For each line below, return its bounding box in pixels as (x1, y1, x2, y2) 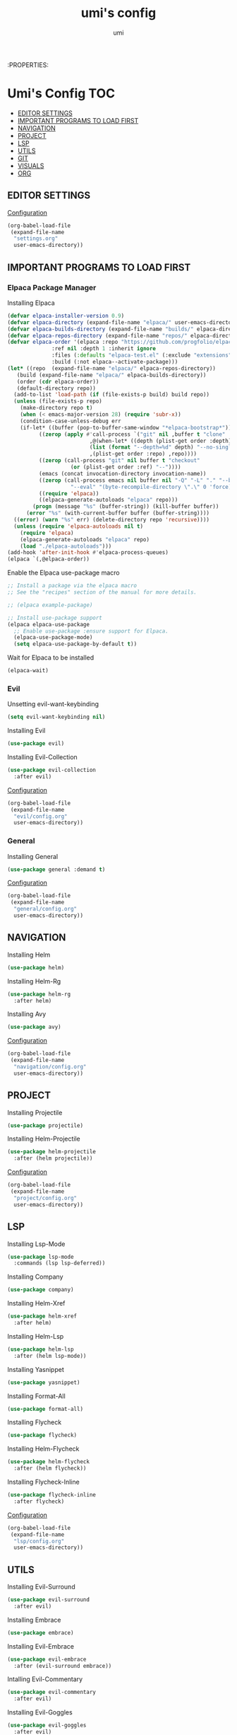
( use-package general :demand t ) (7, 865, 106, 873)
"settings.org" (13, 235, 59, 242)
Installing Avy (7, 1010, 47, 1018)
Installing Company (7, 1272, 63, 1281)
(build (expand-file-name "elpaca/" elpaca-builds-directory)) (16, 371, 207, 379)
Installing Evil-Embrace (7, 1642, 74, 1650)
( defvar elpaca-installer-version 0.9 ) (7, 312, 125, 319)
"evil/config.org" (13, 812, 68, 820)
